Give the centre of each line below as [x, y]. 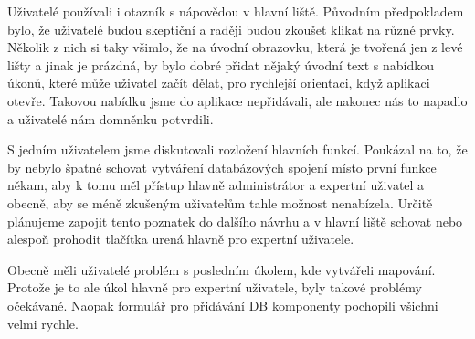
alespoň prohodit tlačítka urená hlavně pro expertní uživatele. [181, 239]
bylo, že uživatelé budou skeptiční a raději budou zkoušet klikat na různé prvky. [231, 29]
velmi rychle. [43, 323]
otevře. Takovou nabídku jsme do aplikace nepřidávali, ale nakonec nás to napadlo [237, 100]
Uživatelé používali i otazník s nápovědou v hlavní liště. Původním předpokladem [236, 11]
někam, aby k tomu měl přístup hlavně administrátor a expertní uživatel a [216, 185]
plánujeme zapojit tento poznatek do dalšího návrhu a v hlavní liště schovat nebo [235, 221]
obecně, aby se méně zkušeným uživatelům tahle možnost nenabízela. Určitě [220, 202]
